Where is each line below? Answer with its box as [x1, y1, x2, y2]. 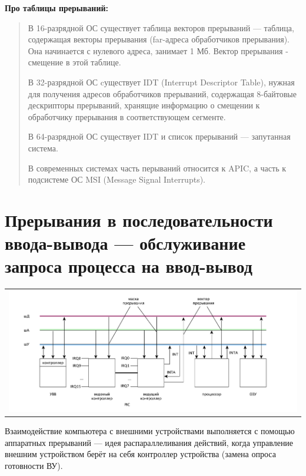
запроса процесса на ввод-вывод [5, 254, 252, 278]
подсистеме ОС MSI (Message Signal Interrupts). [28, 173, 205, 186]
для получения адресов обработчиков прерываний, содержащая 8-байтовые [28, 87, 297, 100]
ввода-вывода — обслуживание [5, 231, 246, 255]
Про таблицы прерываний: [5, 2, 109, 14]
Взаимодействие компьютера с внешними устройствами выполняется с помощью [5, 425, 295, 437]
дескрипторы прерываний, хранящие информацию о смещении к [28, 99, 260, 111]
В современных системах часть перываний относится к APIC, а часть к [28, 161, 286, 174]
